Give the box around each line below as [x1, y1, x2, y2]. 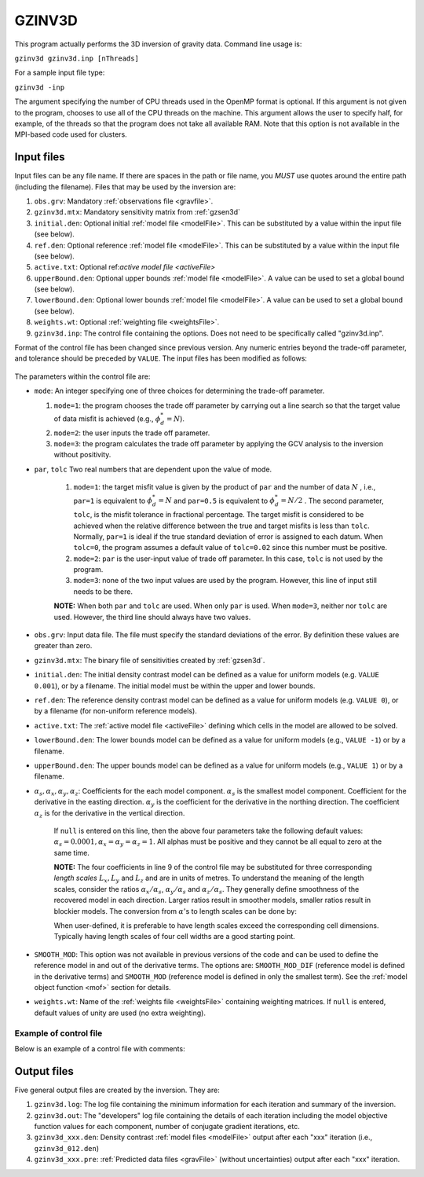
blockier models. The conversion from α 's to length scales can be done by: [53, 906, 298, 915]
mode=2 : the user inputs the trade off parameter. [53, 428, 210, 438]
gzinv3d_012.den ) [34, 1143, 100, 1153]
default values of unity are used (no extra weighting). [34, 1008, 206, 1017]
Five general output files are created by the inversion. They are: [14, 1085, 220, 1094]
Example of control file [14, 1028, 103, 1039]
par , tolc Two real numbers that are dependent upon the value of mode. [34, 464, 272, 474]
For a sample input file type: [14, 68, 105, 78]
